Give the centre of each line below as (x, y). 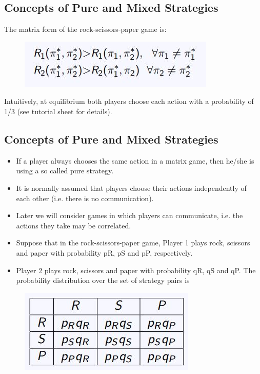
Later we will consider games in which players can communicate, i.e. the (129, 215)
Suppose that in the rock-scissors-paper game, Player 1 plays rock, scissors (133, 243)
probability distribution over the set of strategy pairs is (103, 280)
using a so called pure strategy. (65, 171)
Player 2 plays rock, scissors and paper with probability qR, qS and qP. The (136, 270)
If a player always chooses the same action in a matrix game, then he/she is (135, 160)
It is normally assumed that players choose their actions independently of (131, 188)
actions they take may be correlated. (74, 225)
